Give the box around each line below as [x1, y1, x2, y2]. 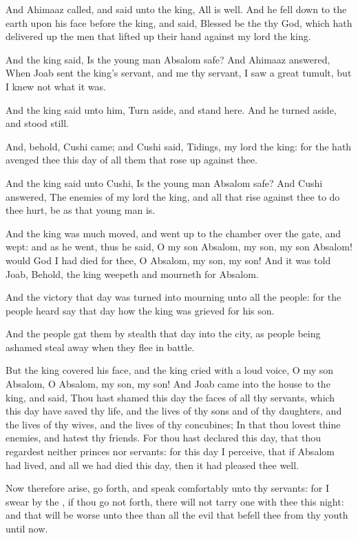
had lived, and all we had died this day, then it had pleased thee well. [6, 457, 299, 472]
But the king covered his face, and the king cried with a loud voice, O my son [6, 363, 334, 377]
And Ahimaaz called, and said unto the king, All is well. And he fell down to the [6, 2, 347, 16]
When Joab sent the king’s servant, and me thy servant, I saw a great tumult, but [6, 66, 352, 80]
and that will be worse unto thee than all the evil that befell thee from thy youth [6, 508, 348, 522]
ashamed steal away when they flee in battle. [6, 339, 195, 354]
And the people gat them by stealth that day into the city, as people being [6, 326, 321, 341]
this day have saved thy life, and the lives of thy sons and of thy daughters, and [6, 403, 342, 418]
